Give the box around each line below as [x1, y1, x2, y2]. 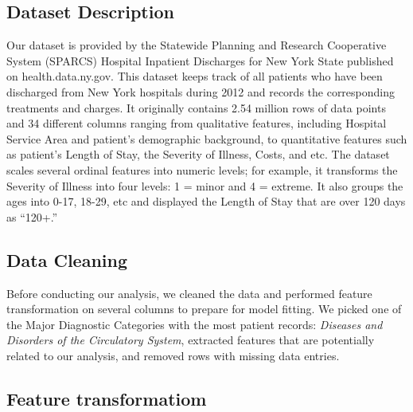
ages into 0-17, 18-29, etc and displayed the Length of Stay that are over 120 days [6, 193, 406, 210]
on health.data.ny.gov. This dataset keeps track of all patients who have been [6, 68, 383, 84]
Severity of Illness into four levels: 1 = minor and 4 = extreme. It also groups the [6, 177, 403, 194]
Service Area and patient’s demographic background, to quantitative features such [6, 130, 407, 147]
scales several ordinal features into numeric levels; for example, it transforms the [6, 161, 398, 178]
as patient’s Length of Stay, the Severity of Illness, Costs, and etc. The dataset [6, 146, 390, 163]
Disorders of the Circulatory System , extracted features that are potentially [6, 332, 375, 348]
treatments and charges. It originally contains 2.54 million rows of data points [6, 99, 386, 116]
